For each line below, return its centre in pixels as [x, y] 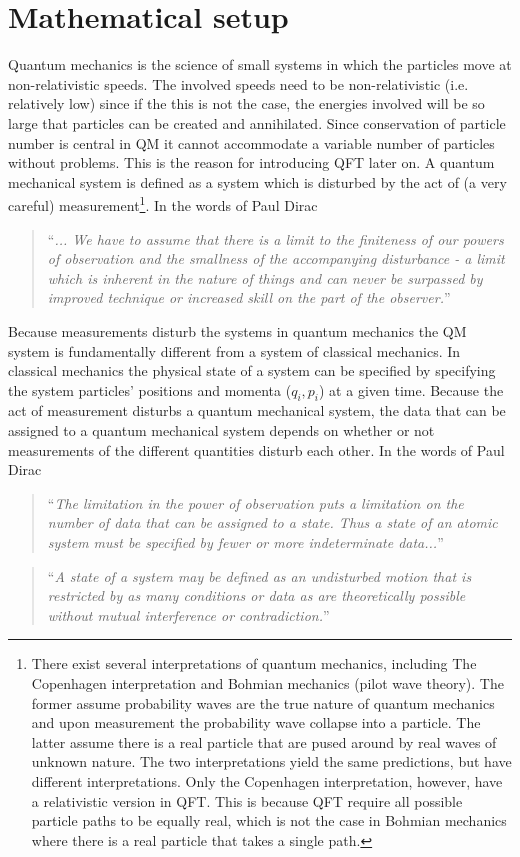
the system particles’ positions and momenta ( [150, 389]
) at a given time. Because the [411, 389]
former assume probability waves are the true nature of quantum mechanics [263, 702]
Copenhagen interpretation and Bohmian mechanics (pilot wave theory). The [267, 683]
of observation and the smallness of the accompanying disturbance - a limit [276, 258]
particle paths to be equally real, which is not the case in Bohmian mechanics [269, 820]
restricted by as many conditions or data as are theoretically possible [256, 595]
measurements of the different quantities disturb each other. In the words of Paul [256, 449]
